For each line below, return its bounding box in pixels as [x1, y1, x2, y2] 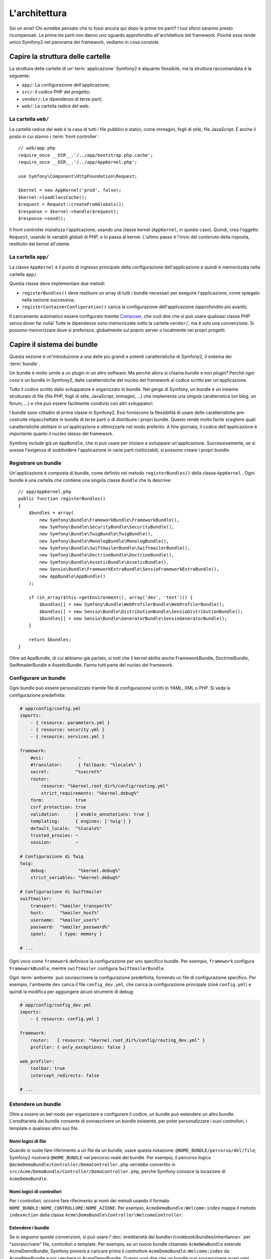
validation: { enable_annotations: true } [30, 811, 150, 817]
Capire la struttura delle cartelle [9, 52, 110, 61]
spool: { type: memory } [30, 931, 102, 937]
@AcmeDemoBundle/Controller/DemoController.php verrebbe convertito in [9, 1161, 176, 1168]
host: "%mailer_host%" [30, 910, 100, 916]
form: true [30, 797, 86, 803]
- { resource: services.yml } [30, 734, 105, 740]
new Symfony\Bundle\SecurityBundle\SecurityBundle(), [39, 524, 175, 530]
